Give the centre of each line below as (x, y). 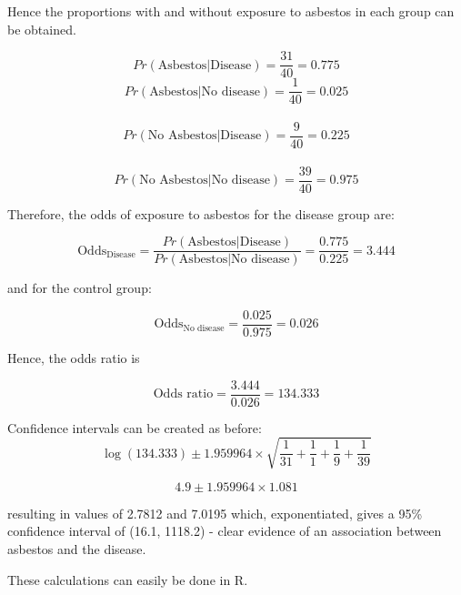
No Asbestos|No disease (205, 181)
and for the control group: (80, 288)
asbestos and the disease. (77, 548)
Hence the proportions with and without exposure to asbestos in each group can (231, 11)
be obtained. (42, 29)
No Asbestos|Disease (205, 136)
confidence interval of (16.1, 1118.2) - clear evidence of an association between (225, 531)
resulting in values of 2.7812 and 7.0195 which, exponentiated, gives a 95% (215, 513)
